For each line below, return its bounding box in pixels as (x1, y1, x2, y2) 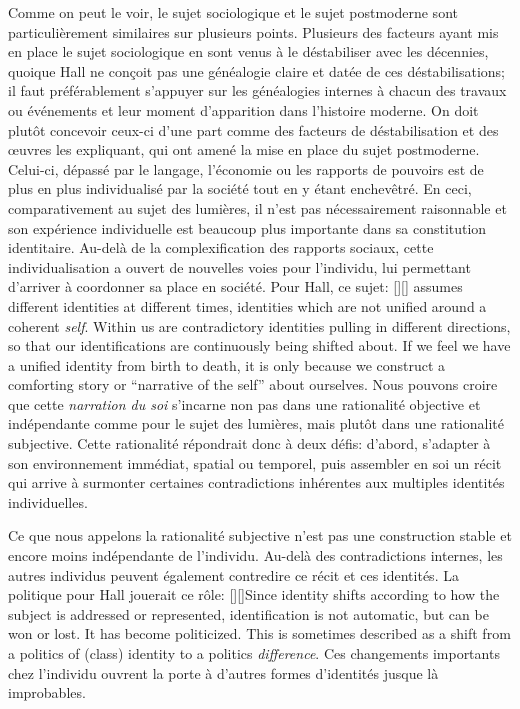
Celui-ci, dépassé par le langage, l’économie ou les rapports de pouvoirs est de (8, 158, 484, 179)
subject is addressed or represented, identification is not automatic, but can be (8, 603, 489, 624)
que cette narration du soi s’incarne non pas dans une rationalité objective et (8, 393, 481, 414)
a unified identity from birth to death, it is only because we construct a (8, 354, 446, 375)
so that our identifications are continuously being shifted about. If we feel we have (8, 335, 511, 356)
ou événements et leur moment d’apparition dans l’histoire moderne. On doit (8, 99, 479, 120)
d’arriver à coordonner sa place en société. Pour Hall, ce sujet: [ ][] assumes (8, 276, 463, 297)
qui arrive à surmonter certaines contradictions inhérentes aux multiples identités (8, 472, 505, 493)
